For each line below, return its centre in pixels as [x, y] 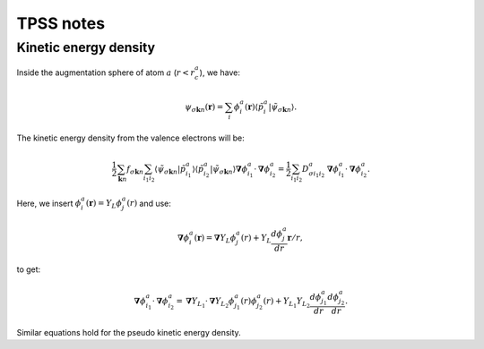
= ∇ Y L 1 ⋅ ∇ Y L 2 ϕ [205, 302]
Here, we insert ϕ [49, 203]
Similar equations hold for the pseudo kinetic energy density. [129, 332]
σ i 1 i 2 [317, 174]
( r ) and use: [149, 203]
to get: [29, 269]
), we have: [220, 72]
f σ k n [135, 170]
